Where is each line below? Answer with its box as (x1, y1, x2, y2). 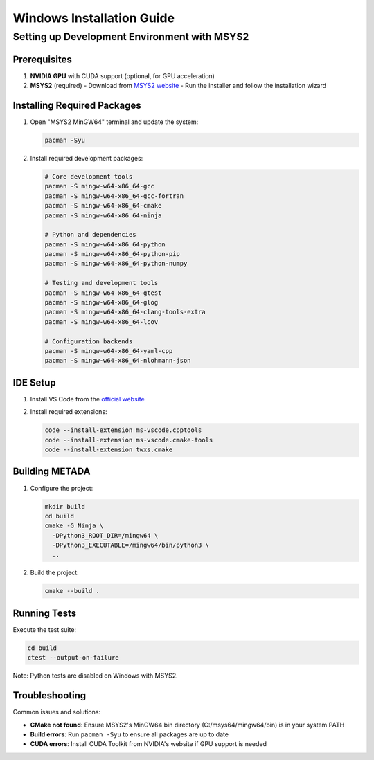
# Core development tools (44, 172, 133, 180)
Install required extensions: (30, 408, 107, 416)
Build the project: (30, 568, 79, 577)
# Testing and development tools (44, 279, 159, 287)
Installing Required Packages (12, 99, 141, 111)
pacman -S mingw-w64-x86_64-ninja (44, 211, 162, 219)
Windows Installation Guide (12, 10, 175, 26)
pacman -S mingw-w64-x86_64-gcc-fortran (44, 192, 184, 200)
